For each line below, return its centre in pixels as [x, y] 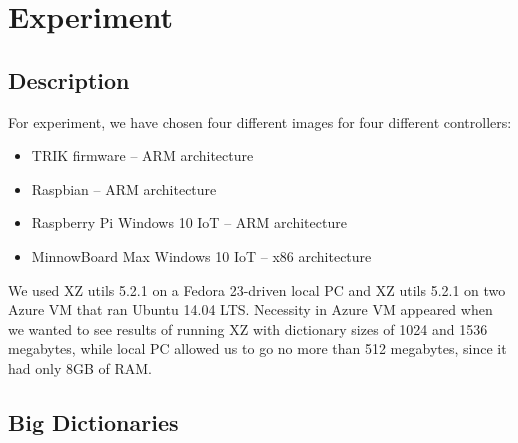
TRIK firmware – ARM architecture [142, 155]
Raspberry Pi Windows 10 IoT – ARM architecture [189, 222]
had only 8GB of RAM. [80, 367]
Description [69, 79]
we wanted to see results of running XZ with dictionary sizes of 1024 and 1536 [248, 328]
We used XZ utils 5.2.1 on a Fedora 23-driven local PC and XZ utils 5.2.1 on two [257, 289]
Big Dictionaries [93, 421]
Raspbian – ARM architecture [124, 188]
